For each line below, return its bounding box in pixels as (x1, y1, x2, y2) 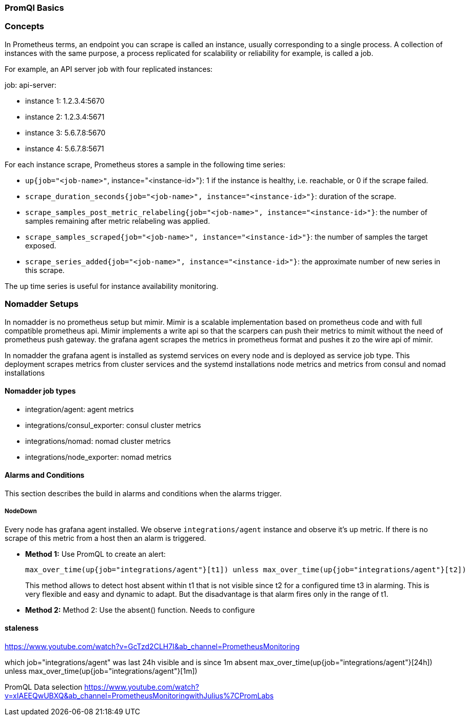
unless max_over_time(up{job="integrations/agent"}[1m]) (5, 666, 198, 675)
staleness (5, 624, 39, 633)
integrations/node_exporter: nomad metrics (25, 452, 172, 461)
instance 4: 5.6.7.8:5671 (25, 144, 104, 153)
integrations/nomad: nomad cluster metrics (25, 436, 171, 445)
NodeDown (5, 508, 37, 515)
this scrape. (25, 265, 65, 275)
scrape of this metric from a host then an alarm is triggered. (5, 533, 206, 542)
